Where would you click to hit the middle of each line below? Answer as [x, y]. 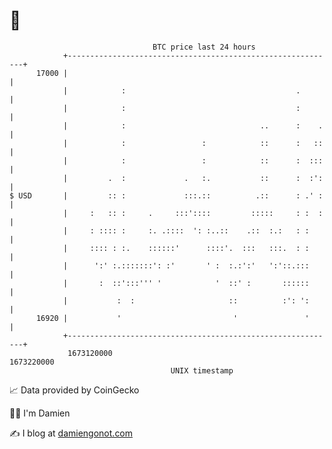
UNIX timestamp [202, 370]
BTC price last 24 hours [204, 47]
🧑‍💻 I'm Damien [40, 413]
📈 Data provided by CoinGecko [74, 390]
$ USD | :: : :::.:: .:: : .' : [166, 195]
